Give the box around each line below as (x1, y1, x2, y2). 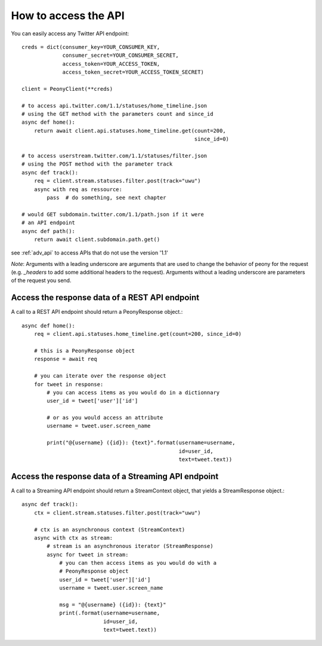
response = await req (33, 356, 98, 363)
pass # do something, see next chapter (47, 194, 166, 201)
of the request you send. (11, 277, 72, 284)
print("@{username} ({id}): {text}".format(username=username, (47, 439, 236, 446)
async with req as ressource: (33, 186, 122, 192)
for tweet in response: (33, 381, 104, 388)
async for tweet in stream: (47, 551, 129, 558)
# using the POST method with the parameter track (21, 161, 173, 167)
